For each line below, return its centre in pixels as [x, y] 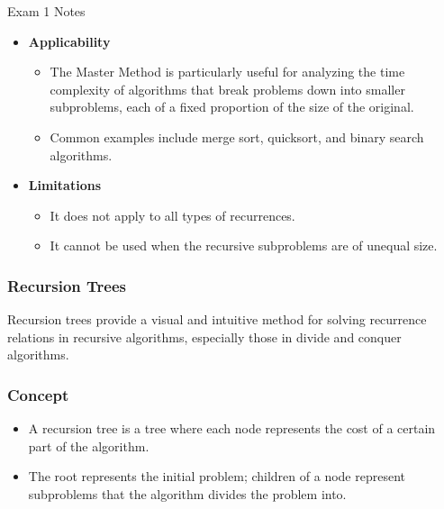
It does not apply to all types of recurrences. [172, 215]
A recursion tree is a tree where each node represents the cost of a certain [232, 428]
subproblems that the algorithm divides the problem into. [187, 493]
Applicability [69, 41]
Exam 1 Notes [46, 11]
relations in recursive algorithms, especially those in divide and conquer [204, 336]
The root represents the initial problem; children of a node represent [217, 476]
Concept [38, 394]
